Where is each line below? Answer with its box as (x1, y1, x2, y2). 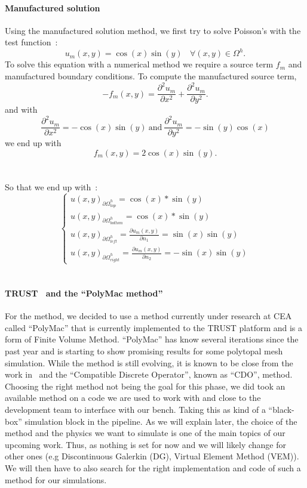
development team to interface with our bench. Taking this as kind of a (5, 403, 266, 416)
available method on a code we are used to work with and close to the (5, 391, 261, 404)
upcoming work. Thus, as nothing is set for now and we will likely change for (5, 438, 286, 450)
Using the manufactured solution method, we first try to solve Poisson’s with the (5, 24, 301, 36)
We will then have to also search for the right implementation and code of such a (5, 461, 301, 474)
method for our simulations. (5, 473, 107, 486)
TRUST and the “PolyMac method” (5, 287, 163, 299)
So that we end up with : (5, 181, 98, 193)
